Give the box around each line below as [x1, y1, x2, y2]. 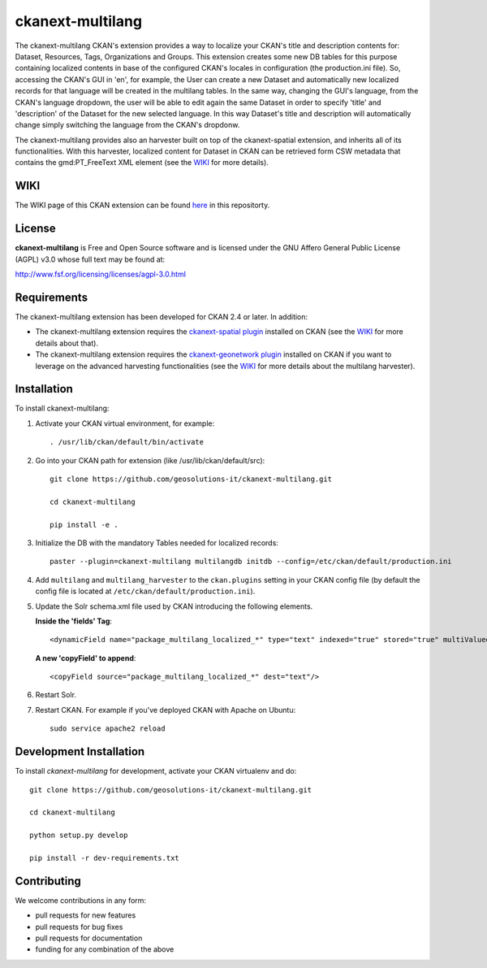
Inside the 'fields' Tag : [35, 616, 113, 626]
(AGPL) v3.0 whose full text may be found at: [15, 254, 166, 264]
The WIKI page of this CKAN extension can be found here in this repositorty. [15, 200, 270, 211]
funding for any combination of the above [35, 944, 175, 954]
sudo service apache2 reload [50, 724, 166, 733]
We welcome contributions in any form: [15, 895, 146, 905]
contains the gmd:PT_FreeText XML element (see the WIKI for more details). [15, 158, 269, 167]
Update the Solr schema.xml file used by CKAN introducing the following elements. [35, 601, 313, 611]
